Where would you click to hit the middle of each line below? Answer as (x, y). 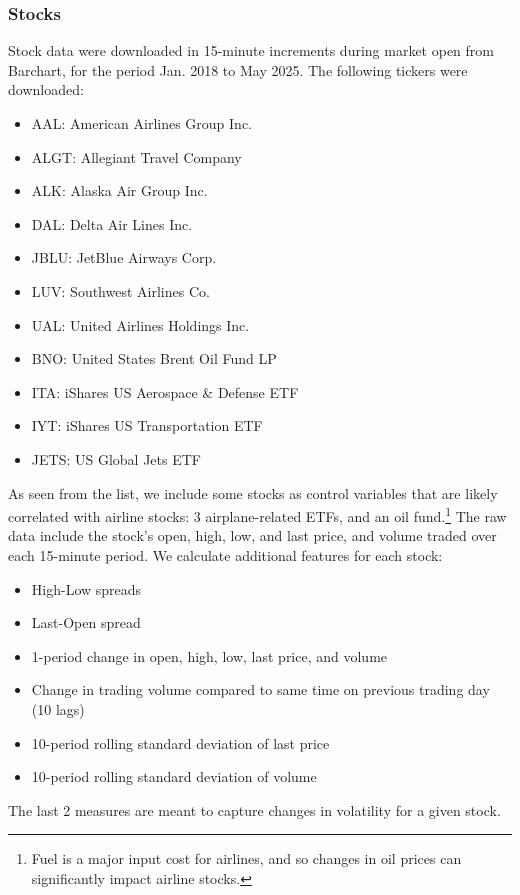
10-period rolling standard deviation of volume (174, 776)
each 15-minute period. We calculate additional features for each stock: (225, 554)
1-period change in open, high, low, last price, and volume (209, 655)
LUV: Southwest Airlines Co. (120, 290)
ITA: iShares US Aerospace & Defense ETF (165, 391)
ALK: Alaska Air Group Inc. (119, 190)
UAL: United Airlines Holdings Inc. (140, 324)
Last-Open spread (86, 622)
